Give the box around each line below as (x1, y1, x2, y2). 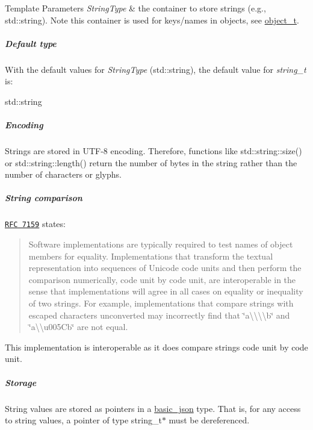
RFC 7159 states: (5, 217, 66, 230)
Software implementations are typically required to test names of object (28, 238, 293, 251)
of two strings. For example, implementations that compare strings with (28, 297, 294, 310)
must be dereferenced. (169, 414, 250, 426)
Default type (5, 37, 57, 49)
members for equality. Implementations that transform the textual (28, 249, 273, 262)
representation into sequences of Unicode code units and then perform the (28, 261, 302, 274)
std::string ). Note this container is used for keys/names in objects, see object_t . (5, 13, 299, 26)
